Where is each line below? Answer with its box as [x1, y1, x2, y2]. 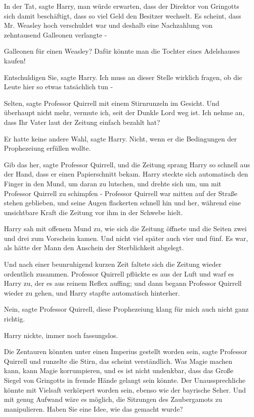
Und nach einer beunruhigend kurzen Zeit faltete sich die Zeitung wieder [4, 259, 222, 269]
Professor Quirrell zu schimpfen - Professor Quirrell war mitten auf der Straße [4, 188, 238, 198]
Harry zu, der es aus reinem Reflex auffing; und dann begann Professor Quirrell [4, 278, 242, 288]
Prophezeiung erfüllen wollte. [4, 143, 91, 153]
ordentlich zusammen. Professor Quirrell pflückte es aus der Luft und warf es [4, 268, 234, 278]
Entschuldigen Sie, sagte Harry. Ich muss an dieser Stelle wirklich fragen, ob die [4, 72, 242, 82]
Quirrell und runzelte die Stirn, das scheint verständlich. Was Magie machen [4, 356, 233, 366]
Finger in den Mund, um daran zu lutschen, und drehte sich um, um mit [4, 178, 222, 188]
